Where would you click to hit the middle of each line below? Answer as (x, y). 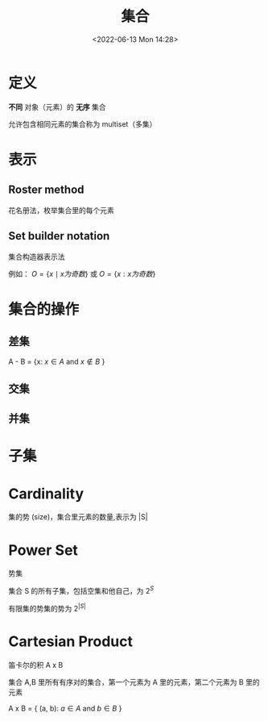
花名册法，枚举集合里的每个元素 (61, 210)
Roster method (46, 190)
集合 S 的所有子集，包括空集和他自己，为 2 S (81, 590)
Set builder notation (59, 236)
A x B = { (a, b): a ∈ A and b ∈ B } (65, 708)
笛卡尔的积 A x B (36, 665)
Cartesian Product (71, 641)
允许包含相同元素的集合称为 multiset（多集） (82, 124)
